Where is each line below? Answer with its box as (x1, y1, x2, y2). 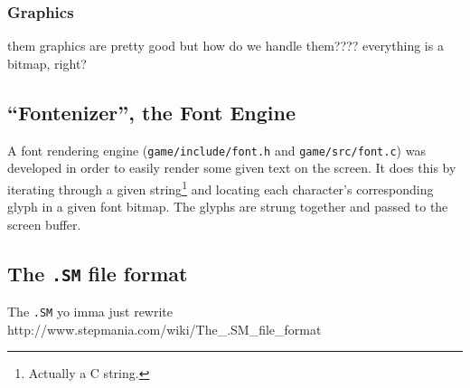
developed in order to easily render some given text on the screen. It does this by (7, 158, 456, 177)
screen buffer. (7, 214, 81, 233)
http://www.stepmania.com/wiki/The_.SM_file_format (7, 319, 322, 338)
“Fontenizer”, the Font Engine (7, 98, 296, 126)
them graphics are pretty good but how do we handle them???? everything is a (7, 36, 444, 55)
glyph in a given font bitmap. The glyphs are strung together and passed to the (7, 197, 448, 216)
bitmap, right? (7, 53, 87, 72)
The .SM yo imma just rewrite (7, 302, 174, 321)
